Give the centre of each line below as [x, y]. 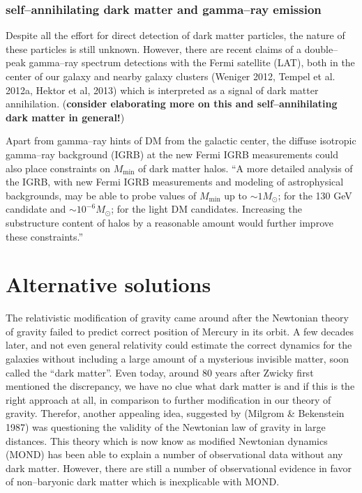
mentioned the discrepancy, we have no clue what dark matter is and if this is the [180, 386]
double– [321, 48]
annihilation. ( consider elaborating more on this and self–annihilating [172, 104]
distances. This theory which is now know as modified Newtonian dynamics [167, 440]
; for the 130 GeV [315, 195]
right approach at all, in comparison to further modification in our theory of [168, 399]
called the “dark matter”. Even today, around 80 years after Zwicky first [160, 372]
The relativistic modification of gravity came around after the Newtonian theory [177, 318]
